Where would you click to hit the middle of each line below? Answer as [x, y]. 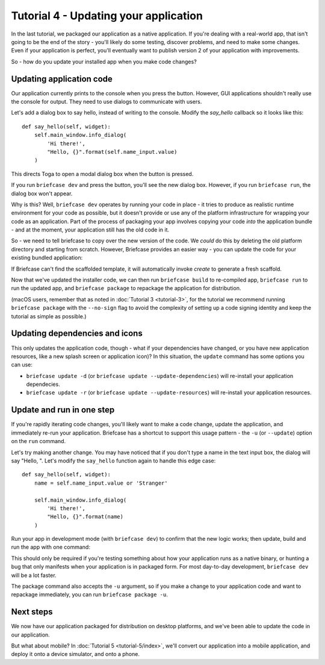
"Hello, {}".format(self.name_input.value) [112, 152]
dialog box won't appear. [42, 194]
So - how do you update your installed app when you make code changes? [104, 61]
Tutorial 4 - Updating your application [107, 16]
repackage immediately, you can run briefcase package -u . [89, 594]
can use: [22, 365]
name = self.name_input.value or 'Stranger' [101, 483]
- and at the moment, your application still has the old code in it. [90, 230]
